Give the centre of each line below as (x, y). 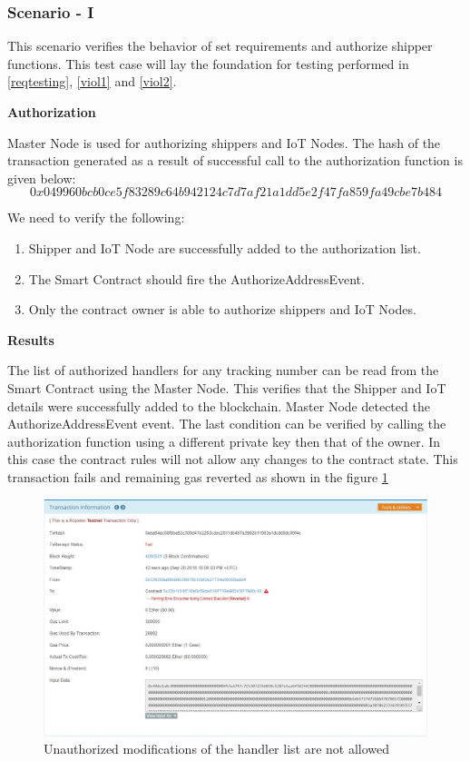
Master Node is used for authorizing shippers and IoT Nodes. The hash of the (224, 142)
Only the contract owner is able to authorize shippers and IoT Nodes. (222, 309)
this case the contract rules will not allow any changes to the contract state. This (233, 459)
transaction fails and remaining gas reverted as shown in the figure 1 (198, 476)
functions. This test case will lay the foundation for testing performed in (208, 63)
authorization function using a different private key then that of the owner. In (224, 441)
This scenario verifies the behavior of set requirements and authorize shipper (220, 46)
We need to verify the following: (96, 217)
